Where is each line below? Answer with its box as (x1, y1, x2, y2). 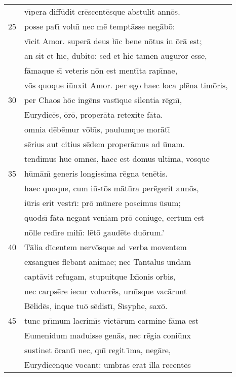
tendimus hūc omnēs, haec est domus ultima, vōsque (24, 153, 210, 164)
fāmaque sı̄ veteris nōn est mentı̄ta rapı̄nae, (24, 64, 178, 76)
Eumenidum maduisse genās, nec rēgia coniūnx (24, 329, 191, 341)
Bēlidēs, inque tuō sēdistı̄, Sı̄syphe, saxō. (24, 300, 168, 312)
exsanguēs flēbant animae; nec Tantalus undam (24, 256, 191, 267)
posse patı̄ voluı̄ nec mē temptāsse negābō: (24, 20, 175, 32)
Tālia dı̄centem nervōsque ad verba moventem (24, 241, 187, 253)
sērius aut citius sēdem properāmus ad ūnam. (24, 138, 185, 150)
